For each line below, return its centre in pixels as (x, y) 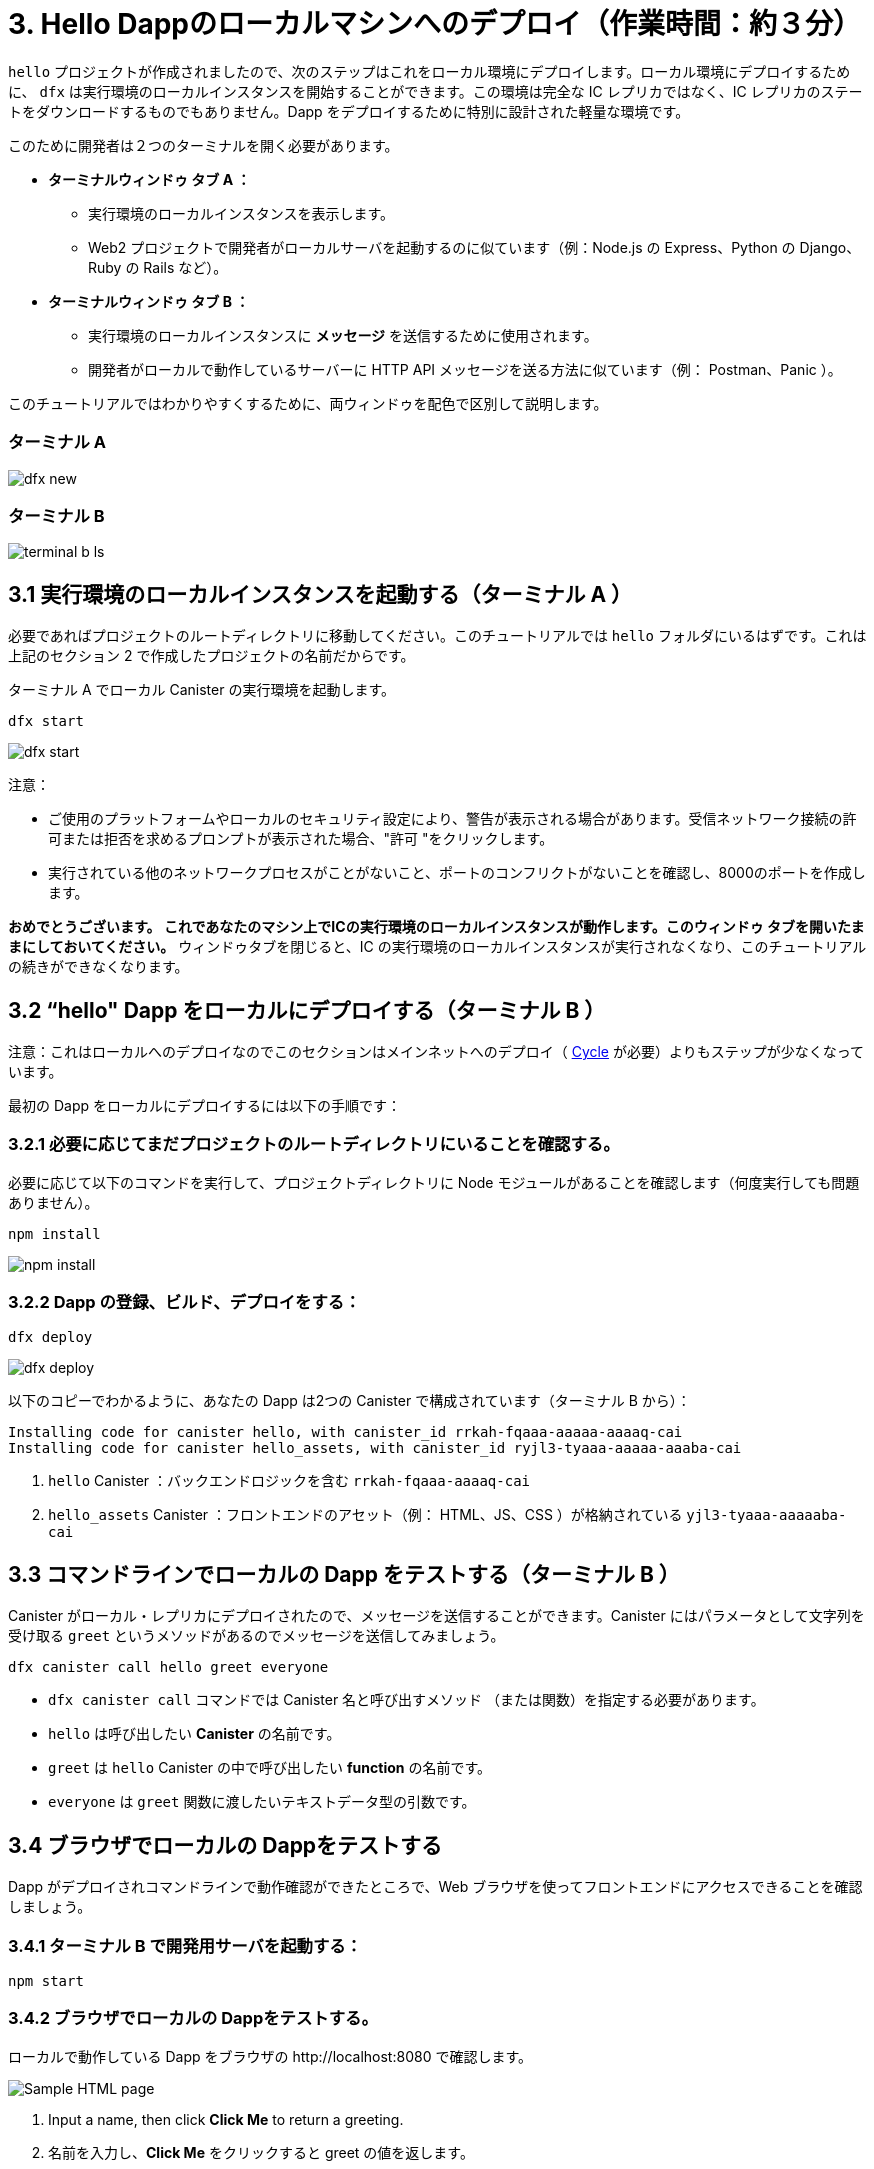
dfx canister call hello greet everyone (168, 1667)
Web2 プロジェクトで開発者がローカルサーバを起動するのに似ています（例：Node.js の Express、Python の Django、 (474, 247)
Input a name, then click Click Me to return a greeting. (226, 2119)
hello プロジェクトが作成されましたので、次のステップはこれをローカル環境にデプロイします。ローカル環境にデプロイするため (429, 71)
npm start (46, 1980)
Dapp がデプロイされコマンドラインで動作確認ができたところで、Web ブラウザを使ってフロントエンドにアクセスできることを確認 (435, 1887)
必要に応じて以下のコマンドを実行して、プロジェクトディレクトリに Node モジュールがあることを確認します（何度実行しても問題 (434, 1182)
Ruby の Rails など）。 (158, 267)
